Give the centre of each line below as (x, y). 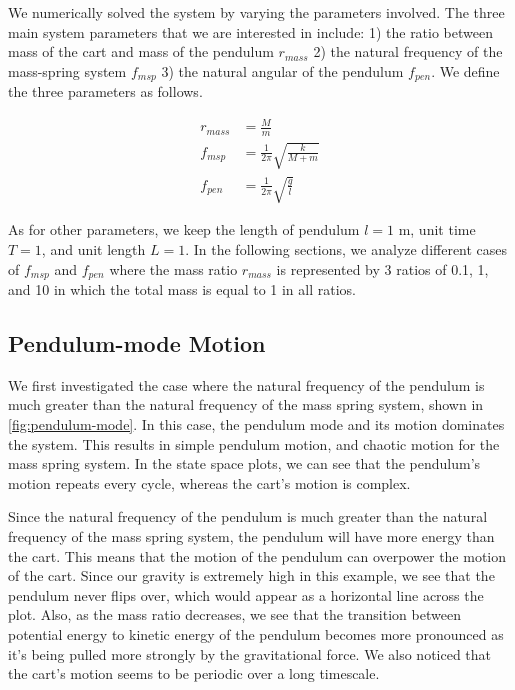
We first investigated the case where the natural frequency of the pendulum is (246, 384)
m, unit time (437, 229)
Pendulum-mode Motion (137, 342)
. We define (465, 70)
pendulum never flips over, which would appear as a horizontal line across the (246, 594)
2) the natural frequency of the (408, 51)
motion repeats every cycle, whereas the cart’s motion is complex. (209, 482)
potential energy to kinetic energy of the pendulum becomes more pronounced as (256, 633)
